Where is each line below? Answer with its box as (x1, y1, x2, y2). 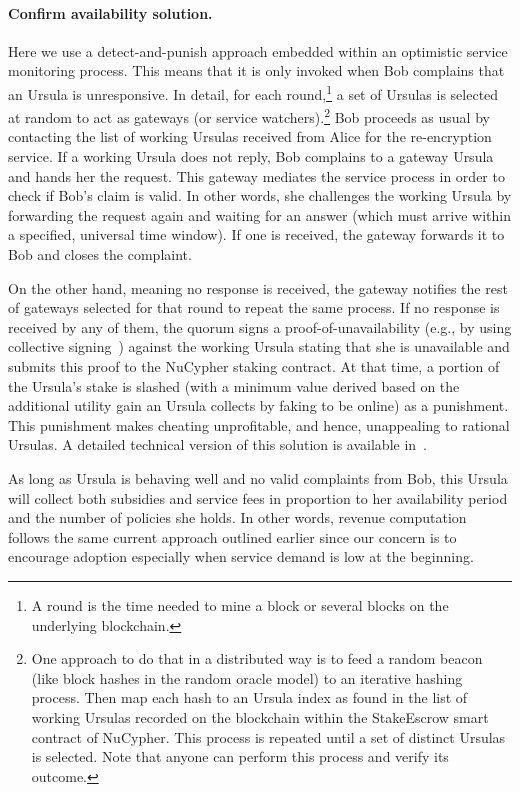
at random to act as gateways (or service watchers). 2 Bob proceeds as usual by (8, 104, 490, 127)
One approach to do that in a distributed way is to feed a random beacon (31, 648, 483, 669)
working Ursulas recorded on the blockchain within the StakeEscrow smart (31, 706, 489, 727)
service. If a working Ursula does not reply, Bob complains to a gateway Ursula (8, 146, 494, 167)
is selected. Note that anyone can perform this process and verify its (31, 746, 449, 767)
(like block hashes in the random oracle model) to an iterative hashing (31, 667, 463, 688)
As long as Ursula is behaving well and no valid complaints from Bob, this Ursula (8, 467, 508, 488)
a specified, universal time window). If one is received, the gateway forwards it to (8, 224, 505, 245)
